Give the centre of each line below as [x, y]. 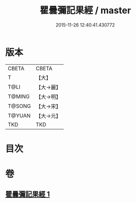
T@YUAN [19, 115]
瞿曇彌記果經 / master [85, 10]
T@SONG [20, 106]
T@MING [19, 96]
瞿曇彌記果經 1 [28, 194]
